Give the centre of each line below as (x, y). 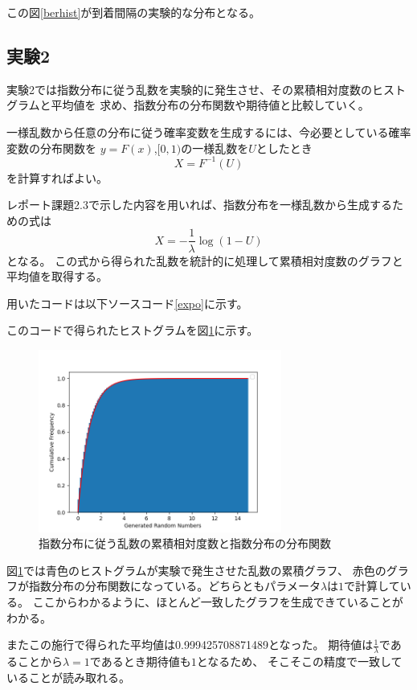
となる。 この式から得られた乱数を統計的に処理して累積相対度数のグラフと (205, 260)
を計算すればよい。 (57, 177)
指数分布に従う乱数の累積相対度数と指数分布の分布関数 (185, 543)
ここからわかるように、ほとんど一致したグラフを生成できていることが (218, 602)
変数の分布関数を (51, 148)
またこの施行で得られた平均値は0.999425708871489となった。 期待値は (190, 645)
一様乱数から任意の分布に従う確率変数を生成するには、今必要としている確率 (209, 131)
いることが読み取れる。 (68, 677)
